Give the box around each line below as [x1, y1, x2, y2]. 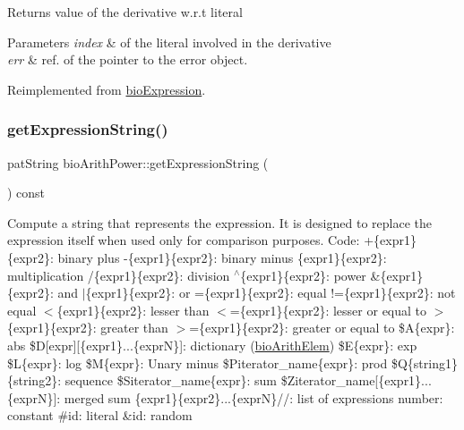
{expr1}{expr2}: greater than [7, 318, 168, 337]
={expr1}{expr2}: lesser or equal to [229, 300, 427, 319]
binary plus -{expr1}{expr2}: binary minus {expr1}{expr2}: [57, 248, 387, 266]
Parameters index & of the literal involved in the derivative [7, 32, 331, 51]
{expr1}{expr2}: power [240, 266, 366, 284]
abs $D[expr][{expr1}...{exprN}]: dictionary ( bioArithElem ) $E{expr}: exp [7, 335, 417, 354]
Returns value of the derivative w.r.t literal [7, 3, 243, 21]
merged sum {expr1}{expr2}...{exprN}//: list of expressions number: [64, 388, 443, 407]
